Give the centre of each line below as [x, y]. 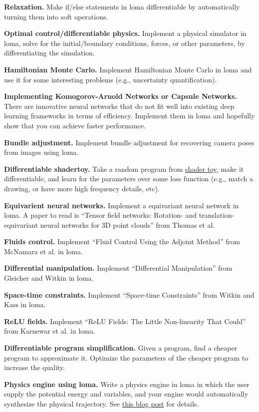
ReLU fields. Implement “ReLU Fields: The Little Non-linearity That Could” [125, 321]
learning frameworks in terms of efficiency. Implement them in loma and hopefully [129, 116]
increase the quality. [35, 367]
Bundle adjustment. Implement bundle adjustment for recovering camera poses [129, 142]
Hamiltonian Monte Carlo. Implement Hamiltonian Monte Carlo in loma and [128, 69]
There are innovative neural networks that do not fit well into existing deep [119, 106]
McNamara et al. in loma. [43, 251]
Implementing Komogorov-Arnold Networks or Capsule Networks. [121, 96]
